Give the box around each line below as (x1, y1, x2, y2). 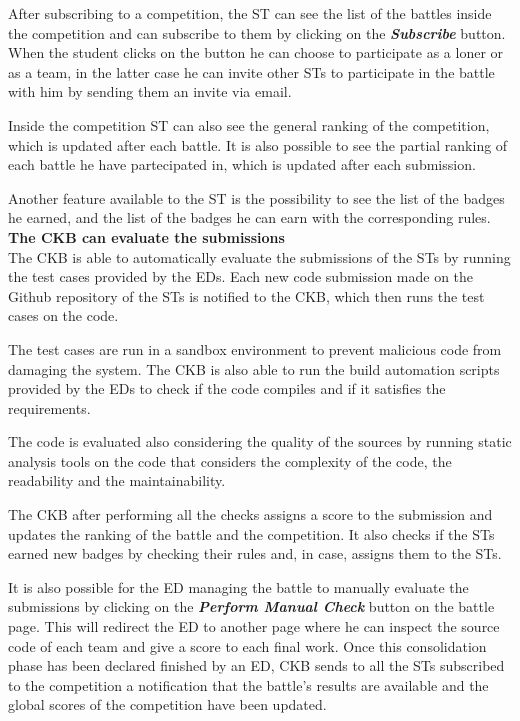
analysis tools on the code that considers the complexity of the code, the (8, 450, 452, 471)
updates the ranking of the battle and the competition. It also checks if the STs (8, 523, 495, 544)
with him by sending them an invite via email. (8, 81, 292, 102)
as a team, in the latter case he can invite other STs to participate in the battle (8, 61, 495, 82)
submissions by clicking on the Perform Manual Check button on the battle (8, 596, 495, 617)
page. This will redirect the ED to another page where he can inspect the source (8, 616, 500, 637)
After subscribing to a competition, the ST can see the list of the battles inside (8, 3, 492, 23)
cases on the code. (8, 305, 119, 326)
